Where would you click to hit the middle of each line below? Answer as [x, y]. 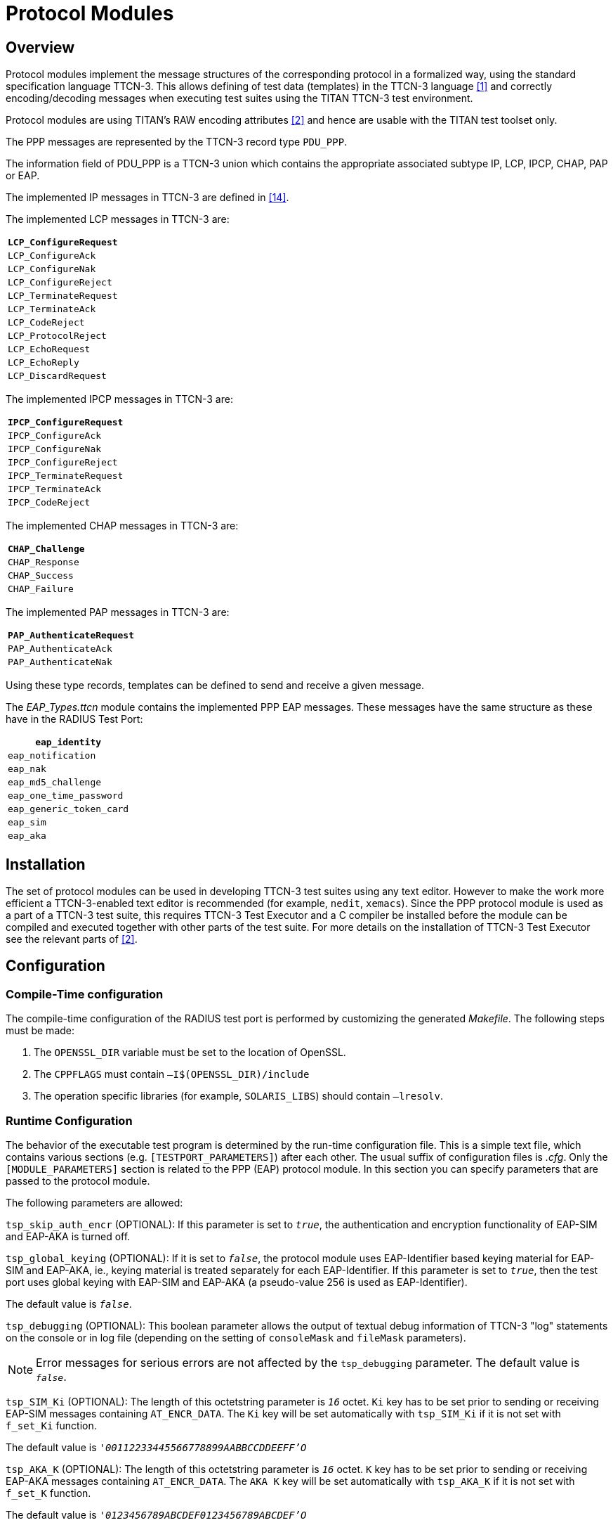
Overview [40, 47]
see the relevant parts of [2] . [72, 939]
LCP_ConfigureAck [52, 256]
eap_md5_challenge [55, 783]
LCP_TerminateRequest [63, 296]
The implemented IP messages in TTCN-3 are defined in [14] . [147, 198]
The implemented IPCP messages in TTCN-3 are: [119, 399]
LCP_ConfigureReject [60, 283]
